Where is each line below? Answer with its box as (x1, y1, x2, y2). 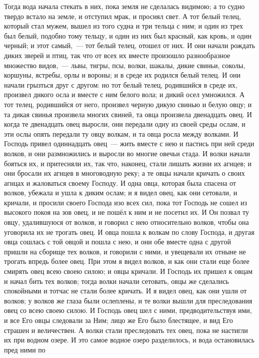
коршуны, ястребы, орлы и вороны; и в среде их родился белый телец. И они (4, 70, 240, 80)
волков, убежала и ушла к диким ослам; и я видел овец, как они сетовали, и (4, 187, 237, 198)
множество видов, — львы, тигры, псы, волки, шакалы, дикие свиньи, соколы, (4, 60, 245, 70)
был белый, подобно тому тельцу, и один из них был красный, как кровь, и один (4, 30, 251, 41)
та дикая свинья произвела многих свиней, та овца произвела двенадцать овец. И (4, 109, 252, 119)
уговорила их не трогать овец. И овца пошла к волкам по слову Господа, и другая (4, 226, 254, 237)
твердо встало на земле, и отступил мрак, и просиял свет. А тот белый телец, (4, 11, 241, 21)
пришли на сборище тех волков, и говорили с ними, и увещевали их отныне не (4, 246, 246, 256)
